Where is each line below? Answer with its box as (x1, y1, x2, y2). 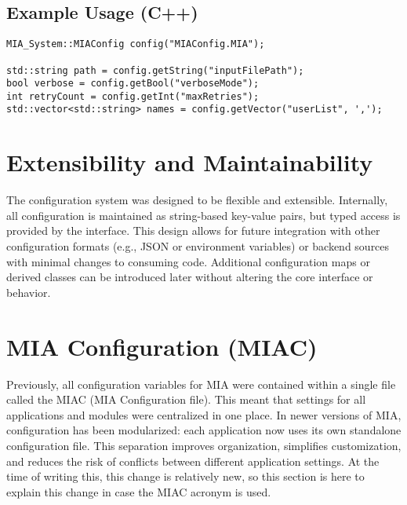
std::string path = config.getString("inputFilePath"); (6, 64, 304, 76)
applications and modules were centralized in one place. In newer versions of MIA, (6, 406, 402, 423)
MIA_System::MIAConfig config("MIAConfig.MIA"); (6, 38, 265, 50)
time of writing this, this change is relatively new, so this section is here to (6, 468, 365, 485)
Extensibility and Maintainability (6, 146, 373, 178)
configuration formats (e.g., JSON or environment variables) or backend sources (6, 238, 390, 254)
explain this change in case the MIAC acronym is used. (6, 483, 271, 500)
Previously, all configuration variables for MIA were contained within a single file (6, 375, 396, 392)
